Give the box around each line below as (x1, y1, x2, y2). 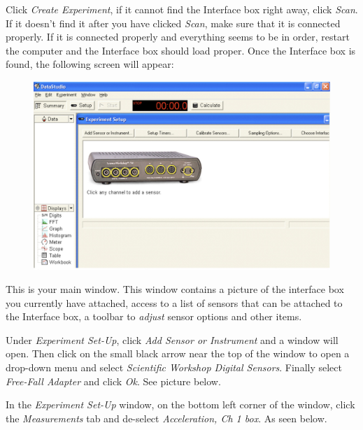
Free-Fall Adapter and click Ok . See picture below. (6, 373, 221, 388)
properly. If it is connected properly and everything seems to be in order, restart (6, 29, 350, 44)
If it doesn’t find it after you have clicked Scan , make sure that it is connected (6, 15, 341, 30)
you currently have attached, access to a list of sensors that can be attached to (6, 295, 343, 310)
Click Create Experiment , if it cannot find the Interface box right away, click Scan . (6, 2, 358, 16)
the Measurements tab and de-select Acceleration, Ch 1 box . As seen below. (6, 410, 327, 425)
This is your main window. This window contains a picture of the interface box (6, 282, 344, 296)
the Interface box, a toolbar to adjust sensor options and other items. (6, 309, 302, 324)
